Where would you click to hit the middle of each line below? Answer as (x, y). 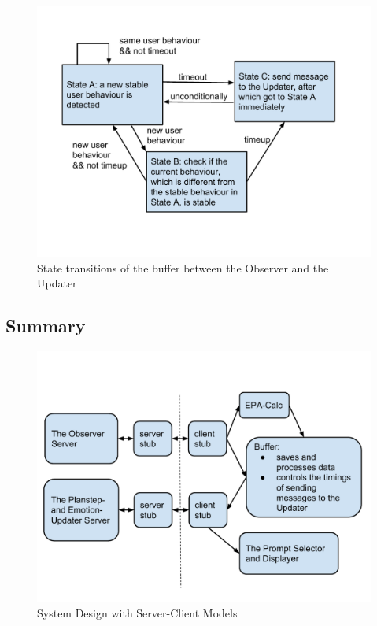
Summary (46, 326)
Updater (57, 283)
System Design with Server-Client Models (137, 612)
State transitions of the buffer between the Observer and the (183, 267)
